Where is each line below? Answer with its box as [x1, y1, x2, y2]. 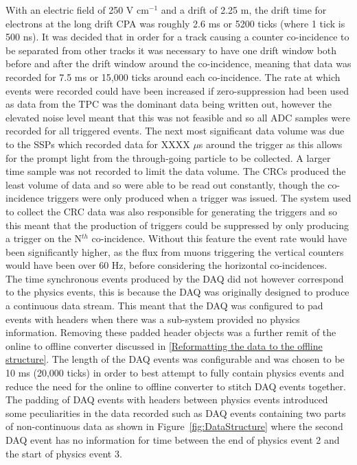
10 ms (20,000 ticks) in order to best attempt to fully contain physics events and [5, 366, 345, 380]
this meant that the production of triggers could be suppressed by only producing [5, 217, 349, 232]
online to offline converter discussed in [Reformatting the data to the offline [5, 338, 323, 353]
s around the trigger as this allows [198, 136, 343, 151]
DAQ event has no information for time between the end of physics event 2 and [5, 433, 340, 446]
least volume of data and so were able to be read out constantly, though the [5, 177, 325, 191]
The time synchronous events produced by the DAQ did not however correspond [5, 271, 344, 285]
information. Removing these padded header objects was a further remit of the [5, 325, 336, 339]
